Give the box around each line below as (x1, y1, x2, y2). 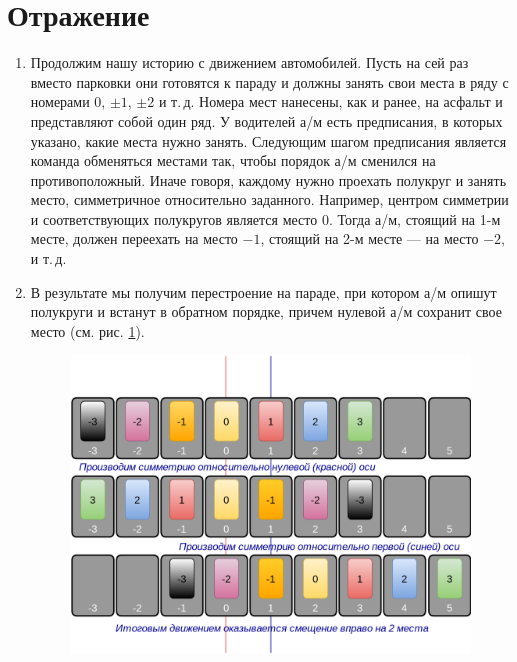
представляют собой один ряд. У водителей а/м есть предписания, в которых (30, 110, 503, 131)
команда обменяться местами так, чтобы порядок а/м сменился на (30, 150, 436, 171)
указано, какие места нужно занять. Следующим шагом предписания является (30, 130, 507, 151)
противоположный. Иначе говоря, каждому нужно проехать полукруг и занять (30, 169, 507, 190)
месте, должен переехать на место (30, 228, 238, 249)
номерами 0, (30, 91, 106, 112)
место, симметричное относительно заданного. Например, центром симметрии (30, 189, 509, 210)
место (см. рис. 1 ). (30, 320, 145, 341)
